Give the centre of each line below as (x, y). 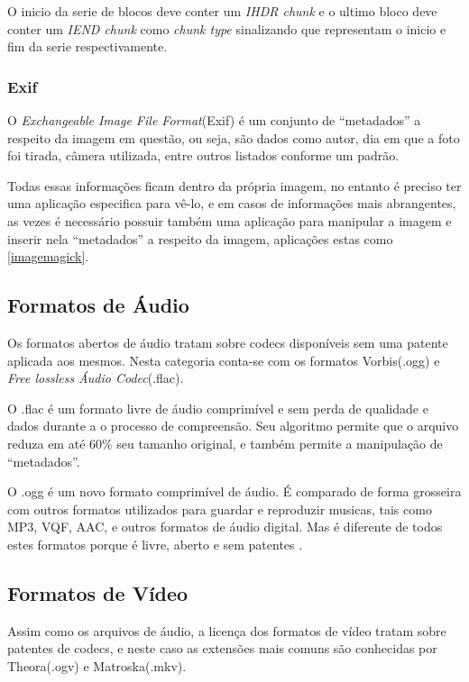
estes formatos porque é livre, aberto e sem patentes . (155, 544)
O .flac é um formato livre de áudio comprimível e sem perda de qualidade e (218, 408)
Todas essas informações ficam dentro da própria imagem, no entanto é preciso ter (234, 185)
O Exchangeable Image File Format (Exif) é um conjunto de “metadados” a (214, 120)
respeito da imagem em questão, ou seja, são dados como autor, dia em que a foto (234, 137)
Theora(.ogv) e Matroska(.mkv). (97, 665)
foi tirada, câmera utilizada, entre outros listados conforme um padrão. (203, 155)
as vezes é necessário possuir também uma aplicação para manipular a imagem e (230, 220)
